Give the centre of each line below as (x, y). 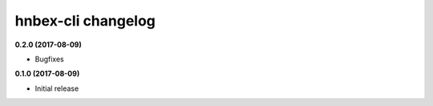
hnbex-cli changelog (85, 21)
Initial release (57, 88)
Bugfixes (49, 59)
